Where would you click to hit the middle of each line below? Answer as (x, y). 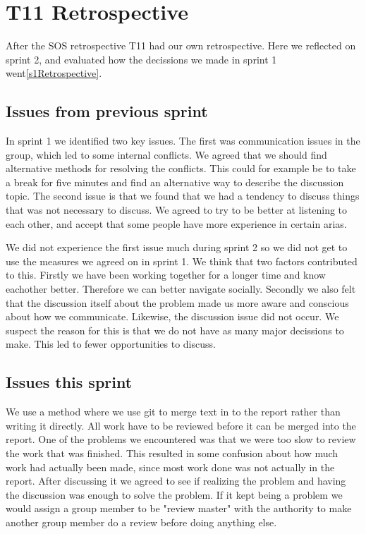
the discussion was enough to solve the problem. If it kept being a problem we (174, 494)
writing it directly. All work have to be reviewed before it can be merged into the (181, 425)
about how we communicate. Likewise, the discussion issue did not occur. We (172, 316)
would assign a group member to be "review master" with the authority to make (179, 508)
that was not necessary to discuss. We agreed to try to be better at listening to (177, 210)
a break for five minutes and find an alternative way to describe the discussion (175, 182)
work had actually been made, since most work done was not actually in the (170, 467)
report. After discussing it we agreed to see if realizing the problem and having (176, 481)
